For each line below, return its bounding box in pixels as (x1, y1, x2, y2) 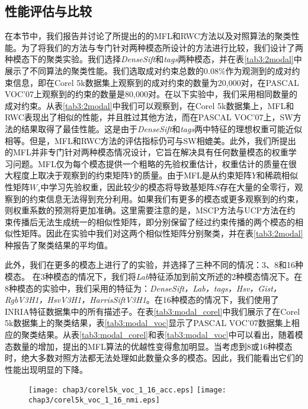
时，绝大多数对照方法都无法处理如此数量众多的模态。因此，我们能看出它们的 (5, 352, 303, 364)
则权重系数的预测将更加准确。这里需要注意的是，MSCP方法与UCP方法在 (5, 204, 287, 216)
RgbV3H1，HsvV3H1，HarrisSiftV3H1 (5, 293, 146, 306)
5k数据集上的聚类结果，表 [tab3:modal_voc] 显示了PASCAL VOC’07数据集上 (5, 317, 291, 329)
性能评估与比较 (5, 2, 92, 20)
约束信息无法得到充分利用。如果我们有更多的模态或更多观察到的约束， (29, 192, 303, 204)
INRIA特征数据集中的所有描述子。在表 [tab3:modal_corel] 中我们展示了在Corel (5, 305, 300, 317)
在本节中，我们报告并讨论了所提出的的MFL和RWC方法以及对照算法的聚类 (5, 30, 291, 42)
